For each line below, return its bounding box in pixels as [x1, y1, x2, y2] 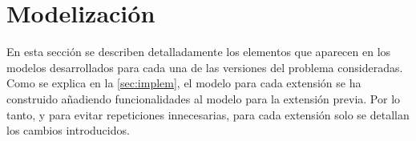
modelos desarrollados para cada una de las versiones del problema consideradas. [6, 58, 403, 75]
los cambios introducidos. [6, 122, 130, 139]
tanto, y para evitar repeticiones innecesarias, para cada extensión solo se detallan [6, 106, 410, 123]
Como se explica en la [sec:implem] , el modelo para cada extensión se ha [6, 75, 361, 91]
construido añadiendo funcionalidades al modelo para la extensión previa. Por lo [6, 90, 401, 107]
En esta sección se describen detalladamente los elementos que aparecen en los [6, 43, 391, 60]
